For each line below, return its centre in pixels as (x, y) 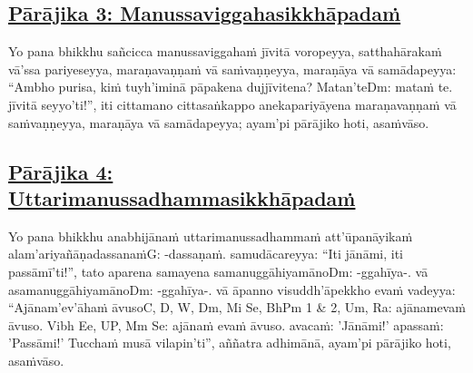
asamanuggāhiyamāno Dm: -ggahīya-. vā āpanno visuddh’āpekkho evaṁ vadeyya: (232, 289)
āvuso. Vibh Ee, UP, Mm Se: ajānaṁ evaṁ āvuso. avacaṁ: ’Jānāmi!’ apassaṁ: (226, 324)
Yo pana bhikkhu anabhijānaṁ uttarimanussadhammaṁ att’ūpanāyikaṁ (211, 236)
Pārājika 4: (61, 171)
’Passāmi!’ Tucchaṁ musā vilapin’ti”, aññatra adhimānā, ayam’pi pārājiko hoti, (230, 343)
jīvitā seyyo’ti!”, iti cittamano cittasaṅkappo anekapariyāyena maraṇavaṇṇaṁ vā (232, 104)
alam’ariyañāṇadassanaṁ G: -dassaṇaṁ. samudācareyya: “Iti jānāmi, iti (206, 254)
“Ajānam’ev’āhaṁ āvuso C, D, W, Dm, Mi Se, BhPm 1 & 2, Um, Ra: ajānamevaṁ (237, 307)
